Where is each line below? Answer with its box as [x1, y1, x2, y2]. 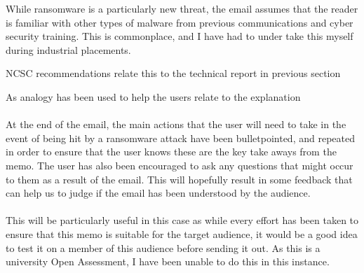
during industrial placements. [6, 42, 131, 57]
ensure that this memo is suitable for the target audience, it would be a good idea [6, 226, 358, 241]
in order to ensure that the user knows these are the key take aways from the [6, 144, 337, 159]
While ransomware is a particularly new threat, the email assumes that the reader [6, 1, 358, 15]
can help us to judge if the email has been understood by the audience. [6, 185, 311, 200]
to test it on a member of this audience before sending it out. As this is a [6, 240, 321, 255]
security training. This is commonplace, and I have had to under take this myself [6, 29, 353, 43]
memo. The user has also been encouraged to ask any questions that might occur [6, 157, 353, 172]
